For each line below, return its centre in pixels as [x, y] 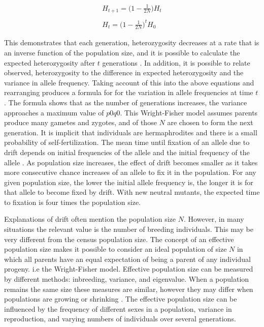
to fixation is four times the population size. [73, 202]
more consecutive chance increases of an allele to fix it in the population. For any [130, 172]
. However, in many [214, 219]
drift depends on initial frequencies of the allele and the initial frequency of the [127, 152]
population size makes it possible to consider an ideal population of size [115, 249]
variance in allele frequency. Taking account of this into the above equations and [129, 82]
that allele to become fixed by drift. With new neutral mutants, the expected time [132, 192]
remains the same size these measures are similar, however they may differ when [129, 289]
